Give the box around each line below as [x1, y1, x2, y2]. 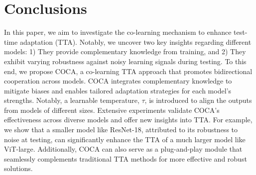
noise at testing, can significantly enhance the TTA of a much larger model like [4, 134, 246, 144]
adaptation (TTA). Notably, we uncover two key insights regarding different [19, 36, 252, 47]
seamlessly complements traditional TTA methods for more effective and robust [4, 153, 247, 164]
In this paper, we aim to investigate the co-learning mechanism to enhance [4, 27, 232, 37]
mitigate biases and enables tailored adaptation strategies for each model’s [4, 85, 231, 95]
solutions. [4, 163, 33, 174]
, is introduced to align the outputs [144, 95, 252, 105]
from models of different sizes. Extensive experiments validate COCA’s [4, 104, 220, 115]
